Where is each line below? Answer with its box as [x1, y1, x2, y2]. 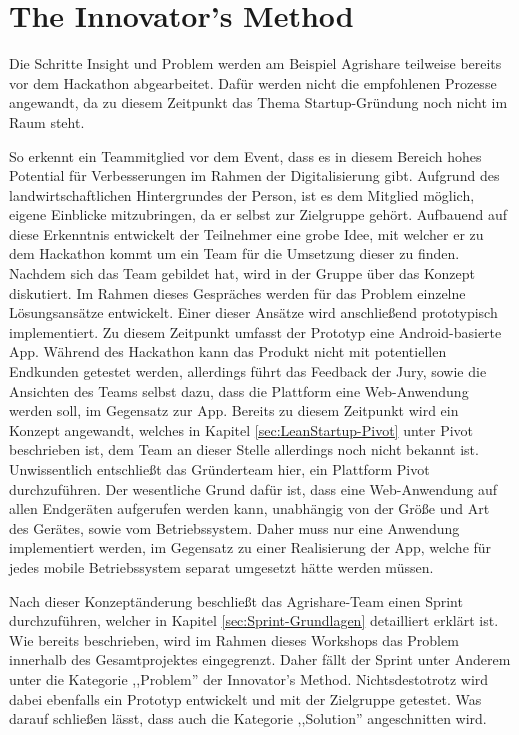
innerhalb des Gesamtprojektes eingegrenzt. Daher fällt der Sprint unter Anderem [9, 649, 511, 670]
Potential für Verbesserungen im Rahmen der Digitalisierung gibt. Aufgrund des [9, 165, 500, 186]
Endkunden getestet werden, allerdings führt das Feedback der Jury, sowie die [9, 361, 487, 382]
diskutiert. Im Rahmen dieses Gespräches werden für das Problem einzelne [9, 282, 466, 303]
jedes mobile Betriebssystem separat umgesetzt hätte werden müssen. [9, 556, 434, 577]
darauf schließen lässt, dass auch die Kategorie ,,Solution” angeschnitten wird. [9, 708, 487, 729]
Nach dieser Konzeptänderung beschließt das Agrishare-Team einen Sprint [9, 590, 463, 611]
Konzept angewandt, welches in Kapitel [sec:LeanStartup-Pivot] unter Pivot [9, 419, 474, 440]
